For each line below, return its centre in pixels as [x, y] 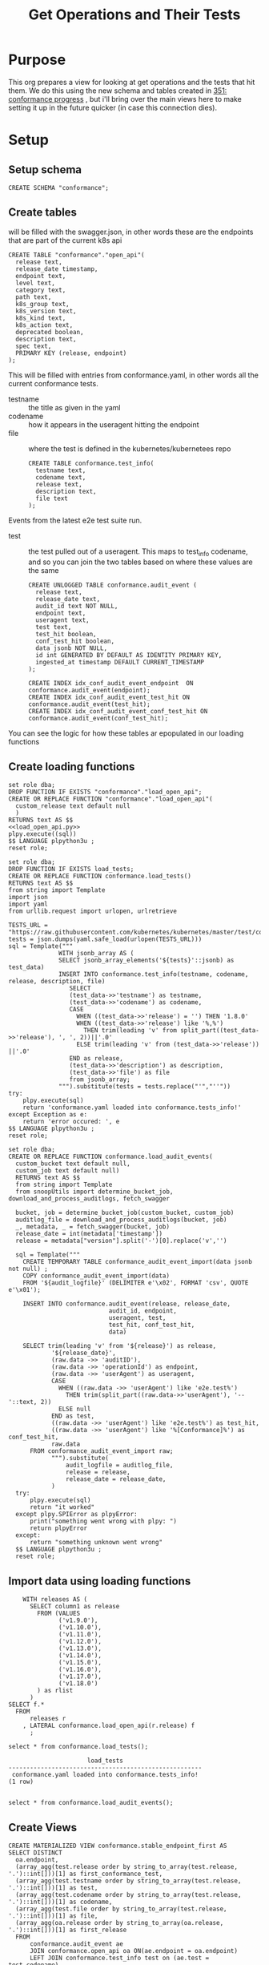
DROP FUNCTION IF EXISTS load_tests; [71, 870]
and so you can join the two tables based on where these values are [141, 562]
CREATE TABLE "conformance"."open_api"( [77, 255]
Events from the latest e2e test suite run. [75, 520]
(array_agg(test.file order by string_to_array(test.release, [121, 1909]
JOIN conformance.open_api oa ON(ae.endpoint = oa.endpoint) [134, 1951]
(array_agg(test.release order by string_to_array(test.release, [127, 1866]
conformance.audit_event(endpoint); [89, 690]
